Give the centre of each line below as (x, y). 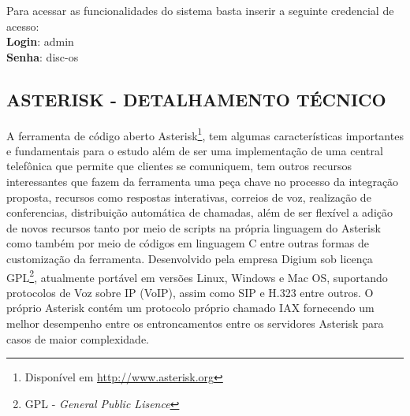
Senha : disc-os (43, 56)
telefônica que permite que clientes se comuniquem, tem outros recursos (179, 166)
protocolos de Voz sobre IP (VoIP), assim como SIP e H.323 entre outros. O (190, 292)
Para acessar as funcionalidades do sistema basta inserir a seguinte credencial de (200, 10)
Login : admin (40, 41)
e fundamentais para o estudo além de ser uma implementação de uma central (195, 150)
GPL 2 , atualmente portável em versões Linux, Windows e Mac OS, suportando (197, 276)
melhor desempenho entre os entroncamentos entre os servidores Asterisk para (195, 323)
